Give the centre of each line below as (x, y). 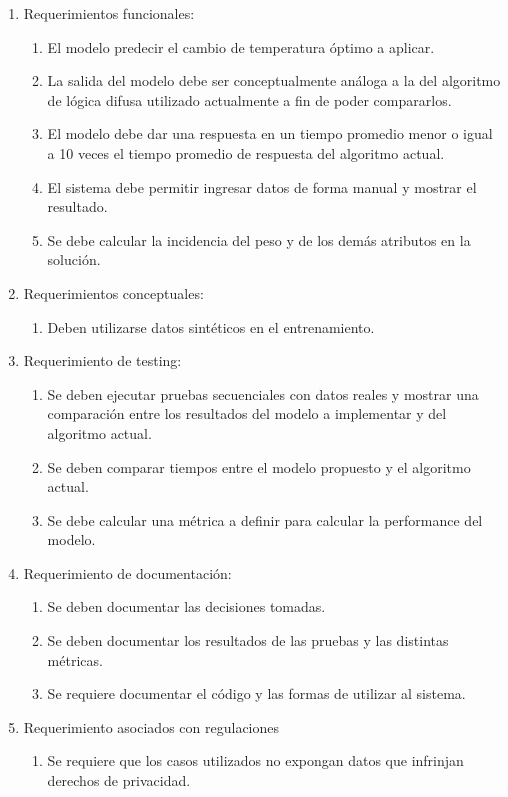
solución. (74, 259)
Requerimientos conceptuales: (113, 292)
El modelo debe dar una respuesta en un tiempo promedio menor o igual (270, 133)
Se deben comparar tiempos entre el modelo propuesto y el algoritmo (259, 466)
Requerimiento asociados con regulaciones (151, 726)
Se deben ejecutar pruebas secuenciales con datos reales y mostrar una (263, 393)
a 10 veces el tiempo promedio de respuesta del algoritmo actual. (246, 152)
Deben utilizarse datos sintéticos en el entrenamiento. (211, 326)
